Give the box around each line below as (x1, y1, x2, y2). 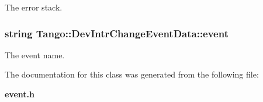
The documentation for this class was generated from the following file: (5, 68, 259, 80)
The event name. (5, 48, 65, 61)
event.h (5, 88, 34, 100)
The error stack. (5, 1, 63, 13)
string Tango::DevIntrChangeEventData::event (5, 26, 229, 40)
